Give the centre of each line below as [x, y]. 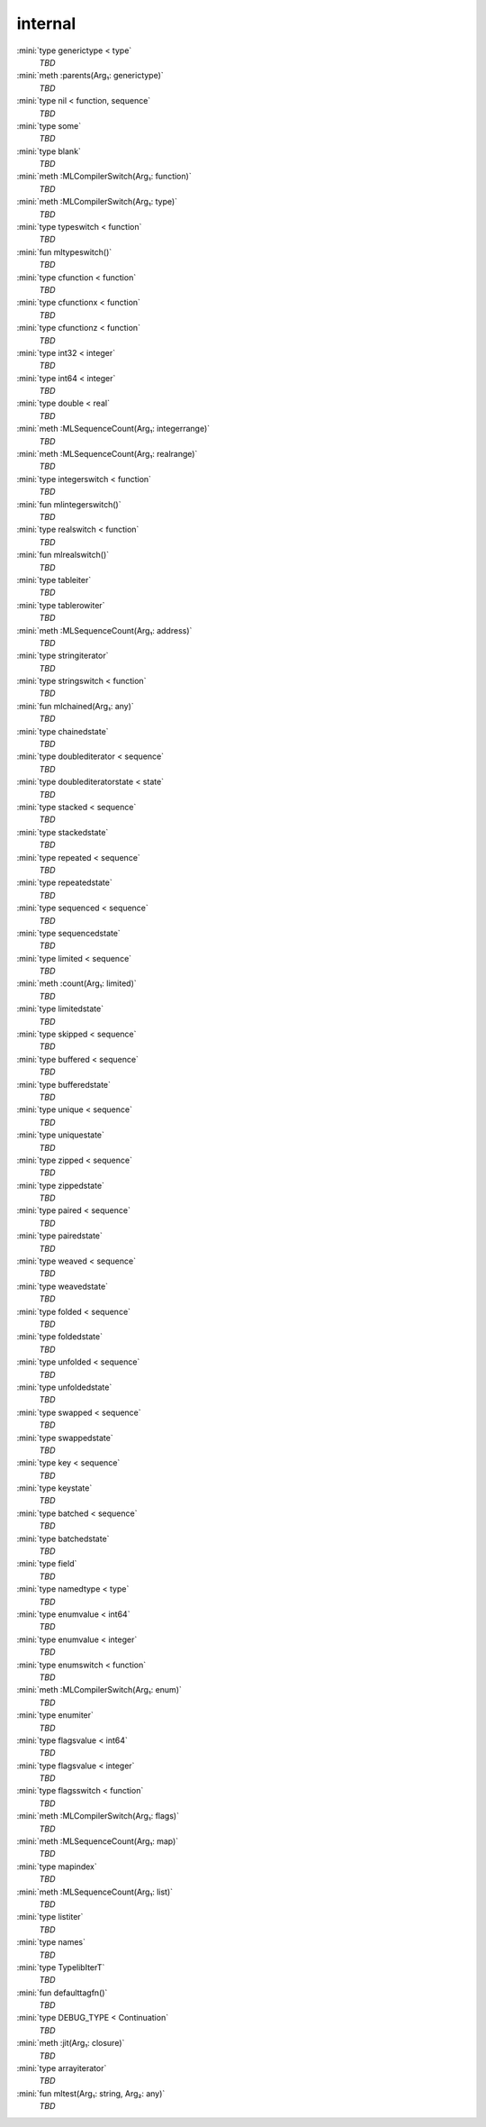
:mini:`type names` [51, 1942]
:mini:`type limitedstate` [60, 1009]
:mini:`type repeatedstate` [64, 882]
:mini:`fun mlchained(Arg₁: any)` [75, 706]
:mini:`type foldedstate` [60, 1337]
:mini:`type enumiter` [55, 1715]
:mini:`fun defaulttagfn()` [62, 1993]
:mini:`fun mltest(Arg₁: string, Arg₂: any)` [91, 2093]
